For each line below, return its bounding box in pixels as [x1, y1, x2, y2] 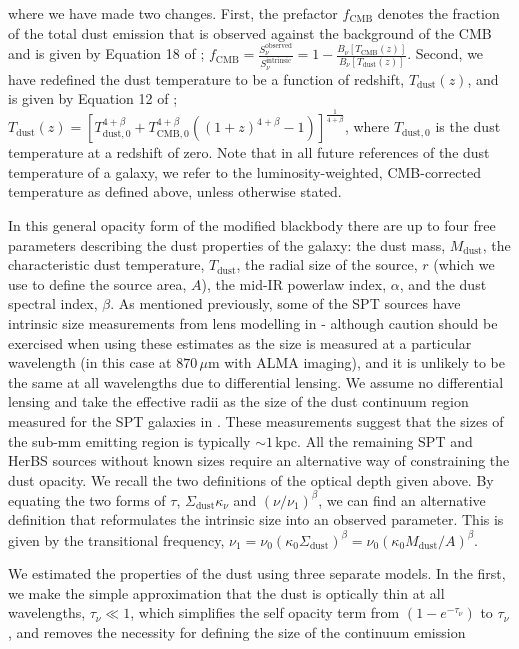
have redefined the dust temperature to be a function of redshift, [8, 68, 405, 89]
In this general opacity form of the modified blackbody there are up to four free [8, 215, 496, 236]
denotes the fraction [377, 3, 500, 23]
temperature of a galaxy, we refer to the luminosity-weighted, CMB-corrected [8, 161, 481, 182]
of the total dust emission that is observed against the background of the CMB [8, 22, 492, 43]
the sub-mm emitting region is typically [8, 430, 251, 451]
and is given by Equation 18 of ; [8, 43, 205, 64]
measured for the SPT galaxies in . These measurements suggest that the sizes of [8, 411, 504, 432]
